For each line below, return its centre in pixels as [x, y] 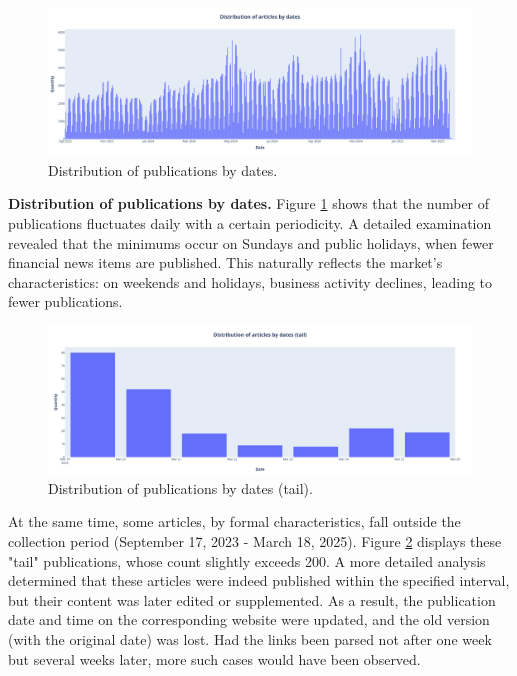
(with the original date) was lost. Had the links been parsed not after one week [250, 638]
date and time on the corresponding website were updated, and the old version [249, 619]
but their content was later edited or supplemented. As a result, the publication [252, 599]
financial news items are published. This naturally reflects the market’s [225, 262]
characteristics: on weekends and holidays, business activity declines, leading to [250, 281]
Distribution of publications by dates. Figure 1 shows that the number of [249, 203]
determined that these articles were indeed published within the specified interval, [259, 580]
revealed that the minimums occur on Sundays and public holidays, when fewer [251, 242]
